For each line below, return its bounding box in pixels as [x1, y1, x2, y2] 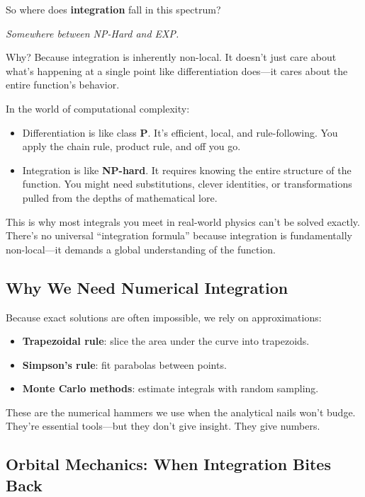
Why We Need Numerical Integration [6, 276, 288, 298]
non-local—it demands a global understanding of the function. [6, 241, 276, 256]
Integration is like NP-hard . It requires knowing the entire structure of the [22, 162, 352, 177]
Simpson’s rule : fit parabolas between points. [22, 357, 227, 372]
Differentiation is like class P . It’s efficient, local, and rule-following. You [22, 125, 338, 139]
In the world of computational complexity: [6, 101, 190, 115]
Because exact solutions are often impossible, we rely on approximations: [6, 309, 322, 324]
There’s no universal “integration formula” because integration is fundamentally [6, 228, 352, 243]
